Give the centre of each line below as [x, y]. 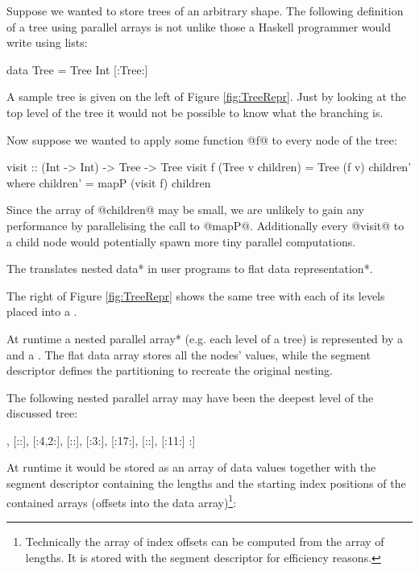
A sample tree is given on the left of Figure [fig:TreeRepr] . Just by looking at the [207, 97]
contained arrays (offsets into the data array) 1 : [122, 501]
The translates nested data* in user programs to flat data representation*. [190, 269]
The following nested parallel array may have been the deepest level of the [190, 397]
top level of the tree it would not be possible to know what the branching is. [195, 112]
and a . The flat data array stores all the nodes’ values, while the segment [189, 354]
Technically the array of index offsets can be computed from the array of [205, 541]
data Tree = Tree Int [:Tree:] [77, 69]
